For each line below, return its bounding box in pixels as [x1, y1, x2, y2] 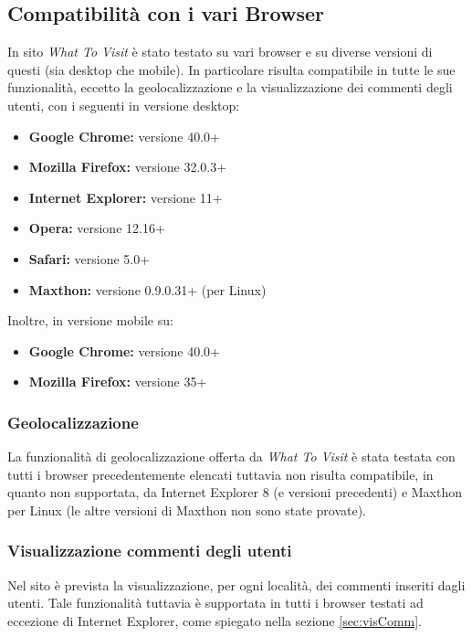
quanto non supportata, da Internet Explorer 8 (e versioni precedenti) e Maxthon [7, 483, 463, 502]
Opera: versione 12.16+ [28, 218, 165, 238]
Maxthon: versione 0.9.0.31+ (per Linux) [28, 280, 267, 299]
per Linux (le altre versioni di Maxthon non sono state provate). [7, 500, 366, 519]
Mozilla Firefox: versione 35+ [28, 372, 207, 391]
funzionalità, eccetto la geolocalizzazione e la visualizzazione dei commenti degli [7, 78, 453, 97]
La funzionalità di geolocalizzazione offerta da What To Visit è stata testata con [7, 447, 456, 466]
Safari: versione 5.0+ [28, 249, 151, 268]
